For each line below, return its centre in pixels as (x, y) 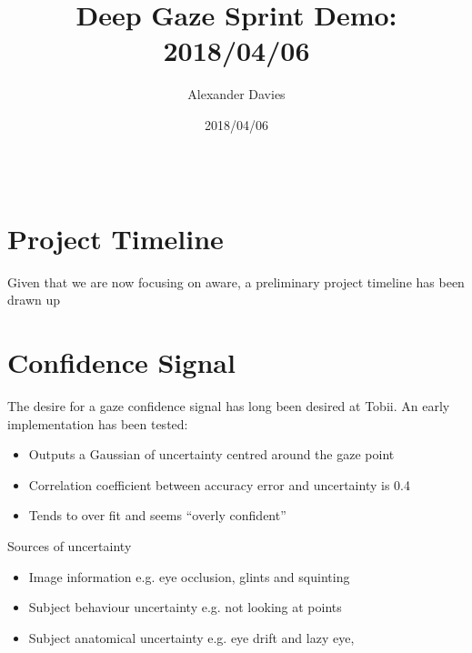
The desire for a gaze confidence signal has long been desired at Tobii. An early (229, 405)
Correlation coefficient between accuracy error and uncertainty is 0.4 (219, 484)
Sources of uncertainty (70, 545)
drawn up (34, 300)
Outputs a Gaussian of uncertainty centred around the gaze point (211, 454)
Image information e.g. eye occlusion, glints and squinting (189, 576)
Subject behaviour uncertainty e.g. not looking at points (185, 607)
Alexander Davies (236, 94)
